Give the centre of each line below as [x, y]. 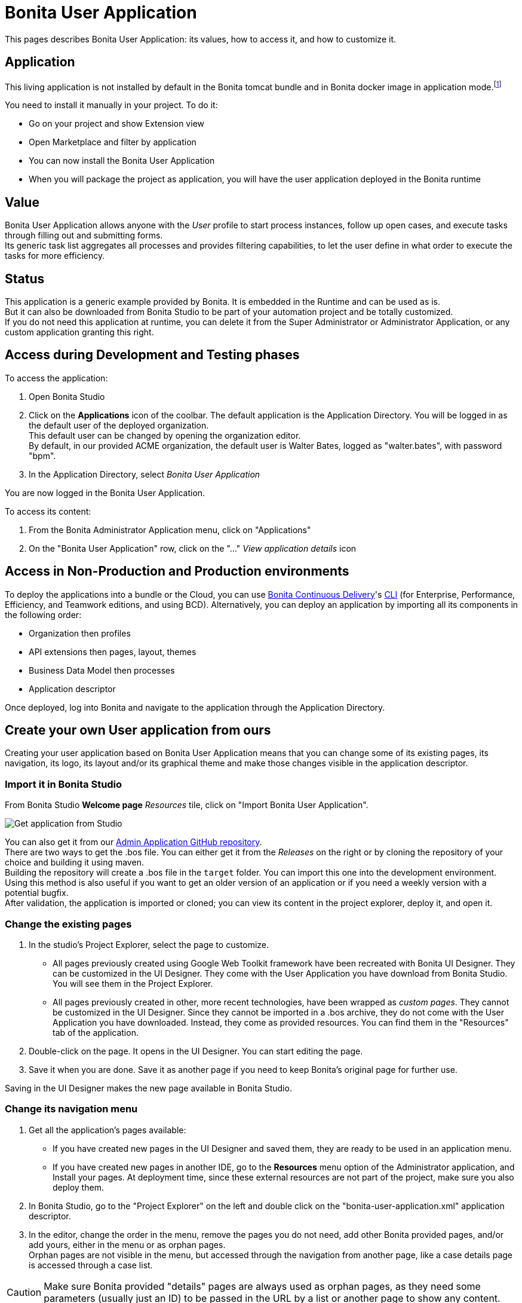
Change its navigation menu [71, 1109]
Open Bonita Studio [67, 396]
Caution [24, 1292]
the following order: [43, 614]
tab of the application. [96, 1032]
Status [25, 279]
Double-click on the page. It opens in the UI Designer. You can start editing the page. [196, 1051]
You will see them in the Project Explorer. [133, 983]
